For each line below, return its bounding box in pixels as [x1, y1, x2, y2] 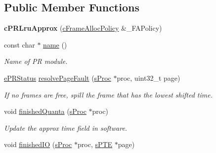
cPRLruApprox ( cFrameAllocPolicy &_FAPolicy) [4, 23, 162, 33]
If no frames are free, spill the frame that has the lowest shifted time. [4, 89, 213, 100]
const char [4, 39, 35, 50]
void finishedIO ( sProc [4, 139, 72, 150]
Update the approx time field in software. [4, 122, 128, 133]
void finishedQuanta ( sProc [4, 106, 86, 116]
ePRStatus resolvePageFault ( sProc [4, 72, 111, 83]
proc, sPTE [78, 139, 113, 150]
